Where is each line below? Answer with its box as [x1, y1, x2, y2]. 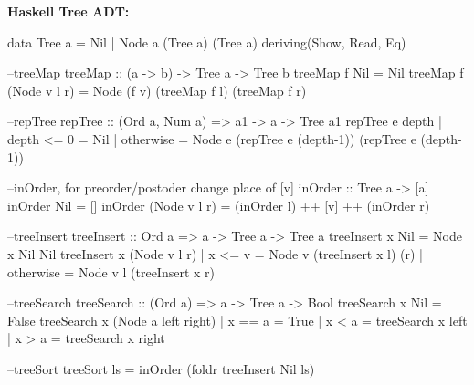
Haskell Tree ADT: [7, 2, 130, 20]
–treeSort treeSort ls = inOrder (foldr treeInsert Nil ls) [7, 359, 315, 378]
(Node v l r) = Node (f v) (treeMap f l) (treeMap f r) [7, 80, 307, 99]
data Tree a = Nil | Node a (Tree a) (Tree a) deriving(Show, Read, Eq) [7, 32, 406, 51]
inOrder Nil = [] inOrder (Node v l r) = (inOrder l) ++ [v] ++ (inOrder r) [7, 195, 430, 214]
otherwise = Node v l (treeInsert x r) [7, 262, 216, 281]
